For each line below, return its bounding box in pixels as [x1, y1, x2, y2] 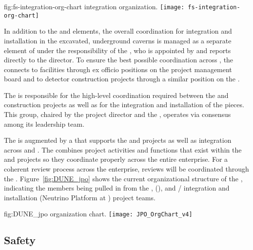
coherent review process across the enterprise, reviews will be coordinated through [4, 164, 249, 174]
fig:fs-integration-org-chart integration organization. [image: [4, 1, 185, 11]
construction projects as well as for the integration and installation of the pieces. [4, 99, 244, 110]
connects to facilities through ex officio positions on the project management [4, 64, 232, 74]
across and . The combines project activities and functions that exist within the [4, 144, 242, 154]
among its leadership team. [4, 118, 85, 129]
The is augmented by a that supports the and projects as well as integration [4, 135, 232, 145]
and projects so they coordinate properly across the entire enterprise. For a [4, 154, 228, 164]
